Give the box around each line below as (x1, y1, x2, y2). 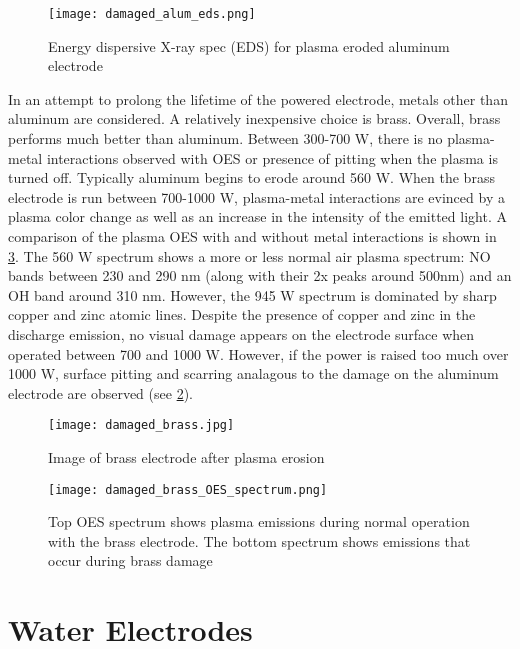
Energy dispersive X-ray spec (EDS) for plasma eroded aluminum (48, 35, 450, 56)
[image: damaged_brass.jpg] (48, 418, 235, 433)
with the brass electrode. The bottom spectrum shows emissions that (48, 530, 471, 551)
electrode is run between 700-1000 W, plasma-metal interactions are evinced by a (8, 186, 505, 207)
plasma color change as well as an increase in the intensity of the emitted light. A (8, 206, 507, 227)
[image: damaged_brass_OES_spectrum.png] (48, 482, 328, 497)
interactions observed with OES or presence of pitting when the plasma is (46, 147, 498, 168)
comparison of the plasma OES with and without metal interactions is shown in (8, 226, 497, 246)
